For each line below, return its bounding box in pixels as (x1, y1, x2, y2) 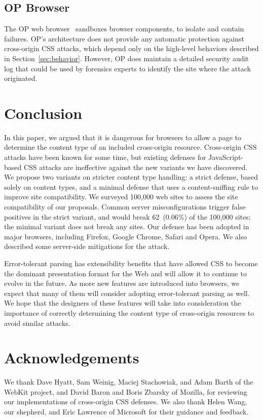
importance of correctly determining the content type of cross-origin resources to (4, 307, 254, 318)
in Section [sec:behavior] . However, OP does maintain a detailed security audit (4, 53, 249, 63)
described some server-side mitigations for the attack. (4, 241, 170, 251)
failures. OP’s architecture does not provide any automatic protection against (4, 33, 244, 44)
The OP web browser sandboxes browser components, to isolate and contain (4, 23, 244, 34)
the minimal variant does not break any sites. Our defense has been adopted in (4, 221, 249, 232)
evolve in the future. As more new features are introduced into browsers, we (4, 278, 240, 288)
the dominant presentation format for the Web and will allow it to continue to (4, 268, 247, 278)
